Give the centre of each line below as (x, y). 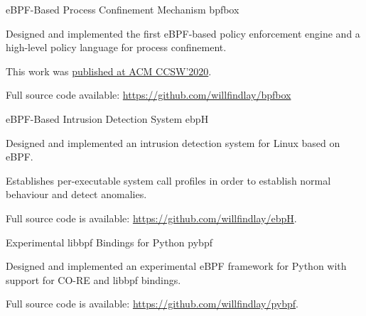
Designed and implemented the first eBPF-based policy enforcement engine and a (183, 33)
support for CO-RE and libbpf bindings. (93, 279)
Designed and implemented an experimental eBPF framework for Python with (176, 266)
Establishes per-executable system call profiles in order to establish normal (168, 180)
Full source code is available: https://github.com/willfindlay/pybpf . (152, 304)
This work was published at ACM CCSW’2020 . (109, 71)
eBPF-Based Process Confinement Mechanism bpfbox (123, 9)
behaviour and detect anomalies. (76, 194)
